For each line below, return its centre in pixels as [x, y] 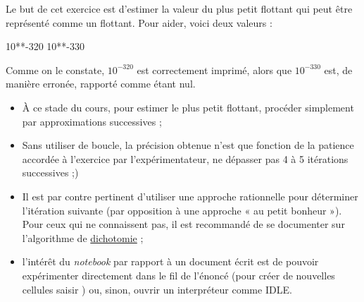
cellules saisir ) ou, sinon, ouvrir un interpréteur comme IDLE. [157, 289]
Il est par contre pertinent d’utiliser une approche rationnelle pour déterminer [190, 196]
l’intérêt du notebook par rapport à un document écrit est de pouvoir [170, 261]
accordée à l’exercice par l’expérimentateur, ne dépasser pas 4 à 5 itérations [185, 158]
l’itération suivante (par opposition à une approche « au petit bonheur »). [182, 210]
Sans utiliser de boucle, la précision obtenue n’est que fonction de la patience [188, 145]
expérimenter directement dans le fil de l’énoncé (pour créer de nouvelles [178, 275]
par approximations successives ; [92, 121]
